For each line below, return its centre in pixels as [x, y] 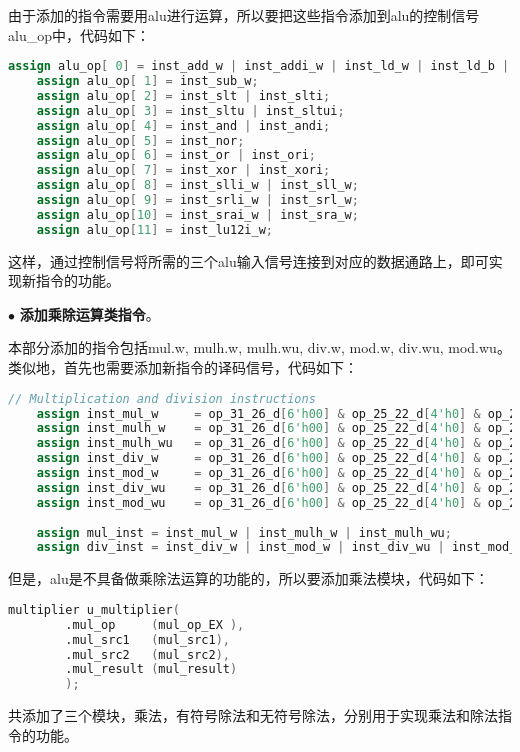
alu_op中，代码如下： [79, 34]
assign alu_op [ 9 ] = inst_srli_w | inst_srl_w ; [197, 200]
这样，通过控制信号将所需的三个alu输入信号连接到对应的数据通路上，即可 [248, 260]
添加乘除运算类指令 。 [89, 313]
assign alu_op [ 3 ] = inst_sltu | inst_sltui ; [190, 110]
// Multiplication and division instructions [162, 398]
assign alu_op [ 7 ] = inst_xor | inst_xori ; [183, 170]
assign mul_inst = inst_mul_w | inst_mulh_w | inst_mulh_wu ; [244, 532]
